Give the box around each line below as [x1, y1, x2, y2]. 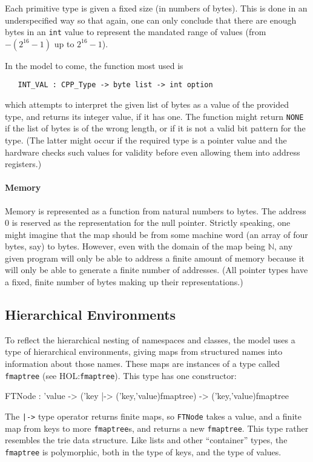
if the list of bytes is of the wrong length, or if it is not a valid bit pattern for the [5, 122, 306, 134]
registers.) [5, 157, 42, 170]
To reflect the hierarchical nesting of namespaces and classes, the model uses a [5, 333, 295, 346]
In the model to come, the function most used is [5, 59, 183, 71]
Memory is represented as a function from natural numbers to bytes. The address [5, 204, 306, 217]
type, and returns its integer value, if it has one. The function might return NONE [5, 110, 304, 122]
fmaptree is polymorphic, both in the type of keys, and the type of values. [5, 445, 282, 458]
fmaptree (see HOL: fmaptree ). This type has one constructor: [5, 369, 237, 381]
